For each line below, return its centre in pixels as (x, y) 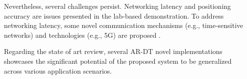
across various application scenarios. (58, 70)
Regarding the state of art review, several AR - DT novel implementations (113, 51)
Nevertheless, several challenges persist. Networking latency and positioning (118, 6)
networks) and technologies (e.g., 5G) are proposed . (82, 35)
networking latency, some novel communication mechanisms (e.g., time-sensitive (124, 25)
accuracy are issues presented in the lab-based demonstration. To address (114, 15)
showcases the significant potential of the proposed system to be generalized (118, 61)
